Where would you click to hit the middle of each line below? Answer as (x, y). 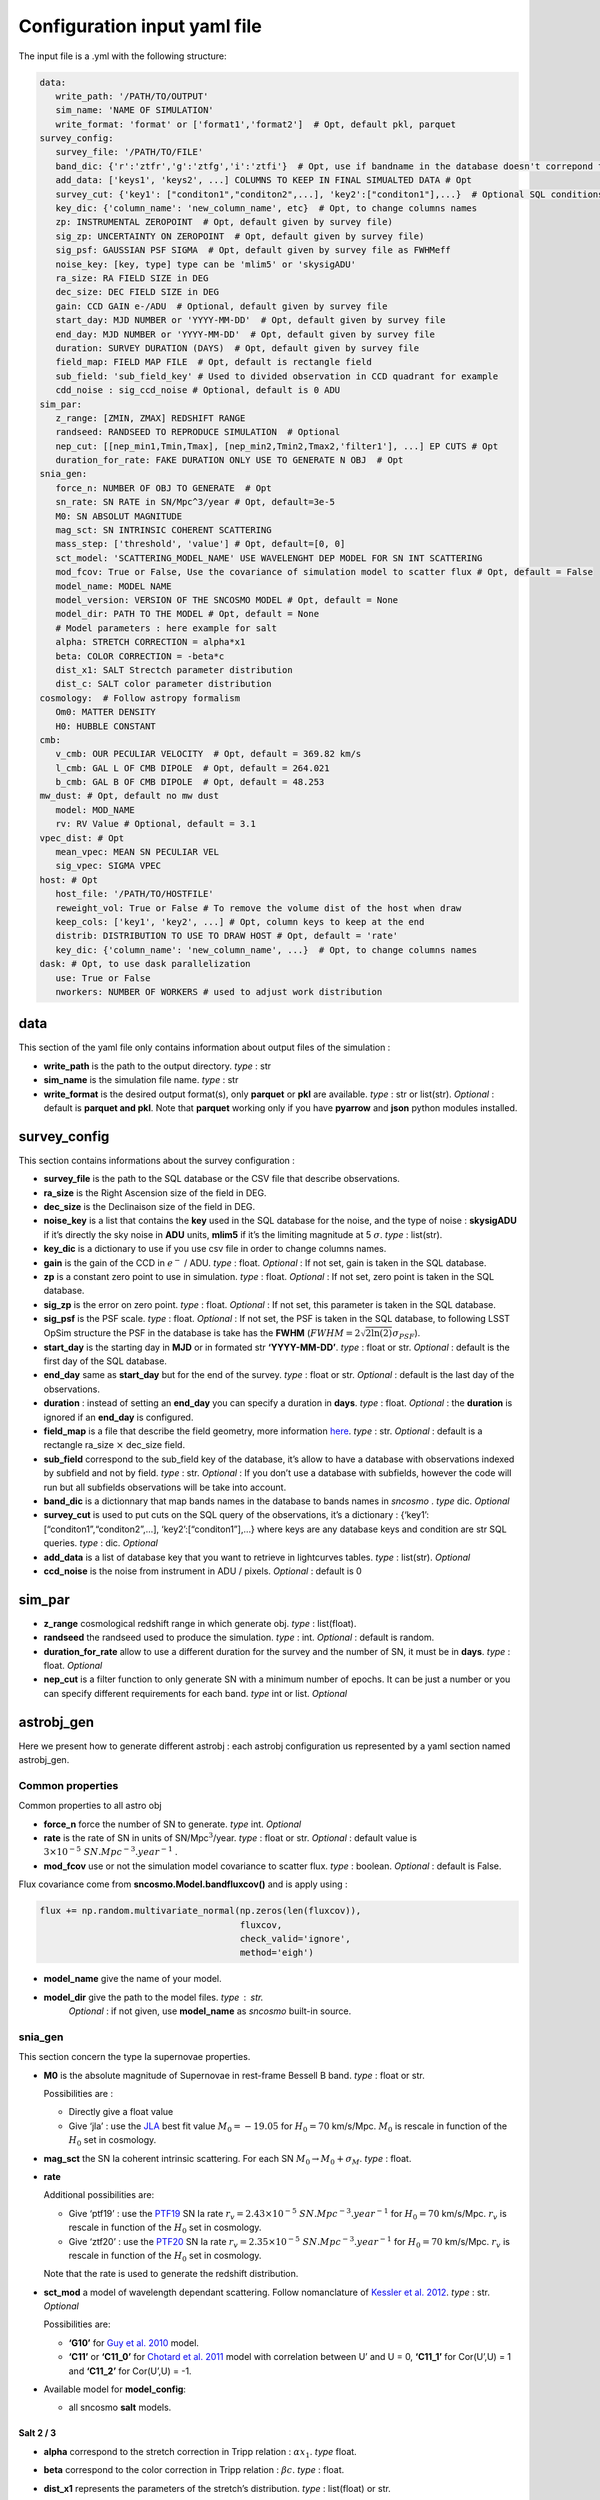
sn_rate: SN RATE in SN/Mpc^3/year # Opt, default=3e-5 (195, 502)
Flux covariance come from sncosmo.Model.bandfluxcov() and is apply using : (183, 1884)
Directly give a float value (121, 2112)
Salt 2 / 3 (37, 2433)
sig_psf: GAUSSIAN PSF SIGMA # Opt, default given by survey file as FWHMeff (253, 250)
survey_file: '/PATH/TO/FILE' (129, 152)
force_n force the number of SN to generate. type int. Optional (172, 1824)
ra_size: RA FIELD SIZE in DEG (132, 278)
